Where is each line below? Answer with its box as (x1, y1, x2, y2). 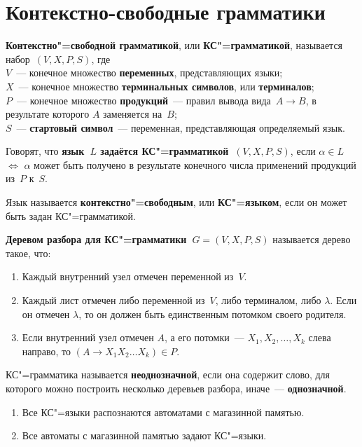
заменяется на (103, 106, 162, 121)
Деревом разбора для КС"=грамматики (6, 232, 187, 247)
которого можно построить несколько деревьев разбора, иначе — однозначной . (6, 381, 347, 395)
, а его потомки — (164, 330, 244, 345)
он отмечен (22, 306, 70, 321)
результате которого (6, 106, 90, 121)
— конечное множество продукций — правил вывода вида (16, 92, 271, 107)
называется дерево (272, 232, 351, 247)
